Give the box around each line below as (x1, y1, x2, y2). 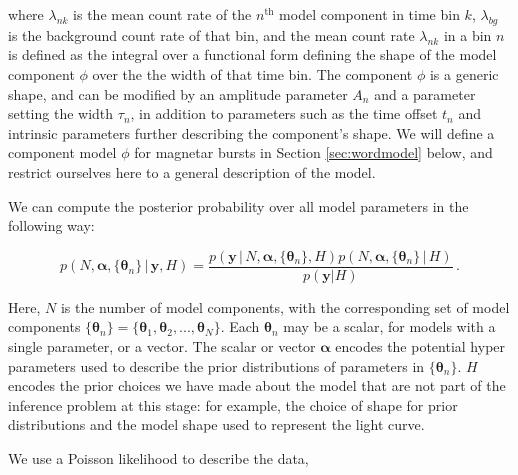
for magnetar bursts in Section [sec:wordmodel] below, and (134, 142, 493, 163)
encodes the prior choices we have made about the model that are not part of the (8, 375, 506, 396)
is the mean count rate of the (73, 4, 252, 24)
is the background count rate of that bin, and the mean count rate (8, 24, 415, 45)
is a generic (429, 63, 499, 84)
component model (8, 142, 117, 163)
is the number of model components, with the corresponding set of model (60, 296, 510, 317)
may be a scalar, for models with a (283, 316, 496, 337)
